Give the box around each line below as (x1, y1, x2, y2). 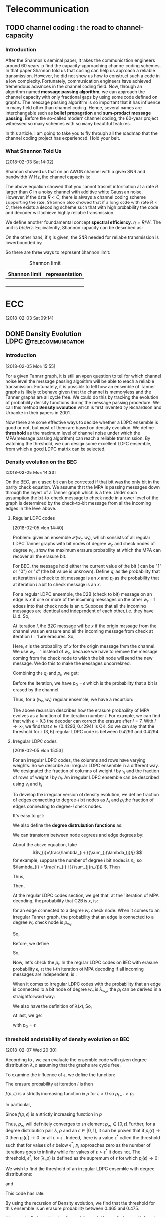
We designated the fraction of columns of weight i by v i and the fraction (12, 768, 159, 775)
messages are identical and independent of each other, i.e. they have (12, 608, 154, 614)
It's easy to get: (12, 813, 45, 819)
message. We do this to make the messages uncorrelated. (12, 660, 131, 666)
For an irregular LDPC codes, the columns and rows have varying (12, 757, 146, 763)
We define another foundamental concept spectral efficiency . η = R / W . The (5, 219, 161, 225)
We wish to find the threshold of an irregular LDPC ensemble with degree (5, 1166, 155, 1172)
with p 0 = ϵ (12, 1022, 36, 1029)
